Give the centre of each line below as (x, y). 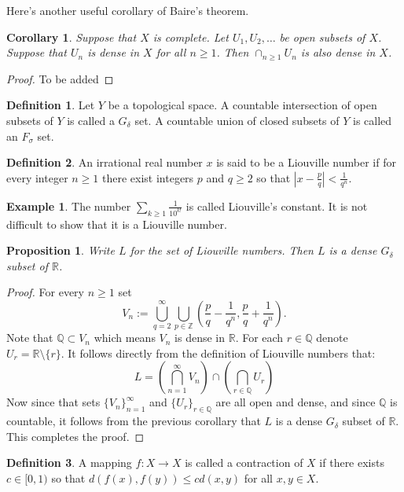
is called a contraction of (244, 463)
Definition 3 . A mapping (69, 463)
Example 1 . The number (69, 206)
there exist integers (148, 177)
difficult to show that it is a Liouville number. (117, 224)
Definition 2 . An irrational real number (105, 162)
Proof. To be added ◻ (60, 78)
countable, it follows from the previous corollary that (134, 421)
